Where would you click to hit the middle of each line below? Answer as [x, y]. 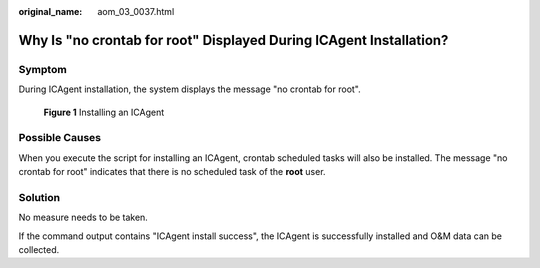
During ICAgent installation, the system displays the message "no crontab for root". [190, 89]
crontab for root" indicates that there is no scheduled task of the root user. [172, 172]
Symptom [42, 69]
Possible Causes [60, 138]
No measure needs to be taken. [83, 217]
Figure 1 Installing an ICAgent [104, 112]
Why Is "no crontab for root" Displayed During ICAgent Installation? [233, 40]
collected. [39, 249]
